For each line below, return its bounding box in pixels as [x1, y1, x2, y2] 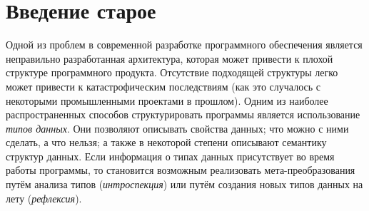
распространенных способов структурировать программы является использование [6, 107, 360, 122]
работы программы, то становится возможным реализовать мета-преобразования [6, 163, 355, 177]
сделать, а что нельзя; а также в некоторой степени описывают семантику [6, 135, 327, 150]
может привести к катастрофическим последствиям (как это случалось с [6, 78, 320, 93]
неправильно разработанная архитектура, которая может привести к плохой [6, 51, 333, 66]
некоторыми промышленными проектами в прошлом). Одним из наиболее [6, 93, 328, 108]
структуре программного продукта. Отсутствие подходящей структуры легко [6, 65, 338, 80]
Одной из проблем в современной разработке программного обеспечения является [6, 37, 363, 52]
